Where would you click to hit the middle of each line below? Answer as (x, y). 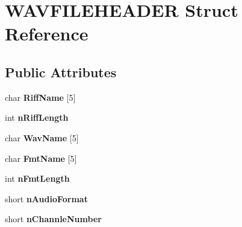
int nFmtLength (37, 178)
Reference (47, 34)
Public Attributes (61, 72)
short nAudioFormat (46, 198)
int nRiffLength (37, 117)
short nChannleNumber (53, 219)
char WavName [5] (42, 137)
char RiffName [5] (40, 97)
